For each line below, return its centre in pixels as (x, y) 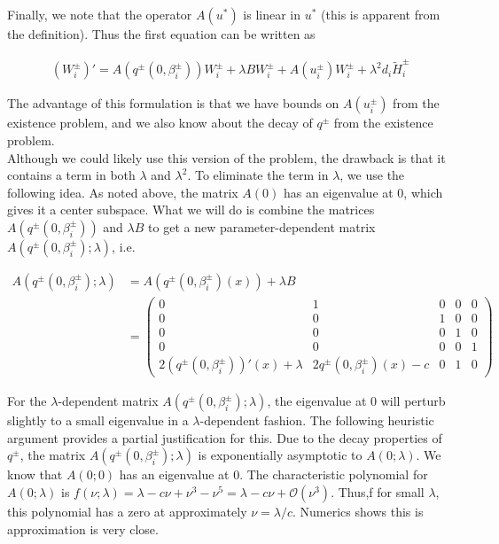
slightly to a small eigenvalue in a (98, 420)
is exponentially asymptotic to (280, 455)
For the (27, 401)
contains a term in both (71, 175)
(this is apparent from (381, 14)
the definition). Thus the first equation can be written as (161, 34)
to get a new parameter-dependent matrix (262, 226)
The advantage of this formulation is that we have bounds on (173, 103)
